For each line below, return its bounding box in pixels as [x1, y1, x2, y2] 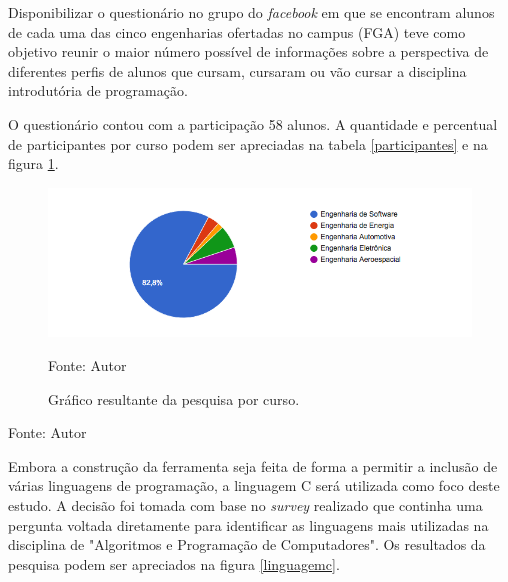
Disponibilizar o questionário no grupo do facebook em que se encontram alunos [8, 2, 495, 22]
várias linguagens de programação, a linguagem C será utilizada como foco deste [8, 475, 500, 496]
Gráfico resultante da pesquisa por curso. [48, 388, 300, 409]
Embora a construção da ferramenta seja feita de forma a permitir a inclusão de [8, 455, 498, 476]
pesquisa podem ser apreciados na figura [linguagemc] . [8, 553, 340, 574]
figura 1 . [8, 153, 59, 174]
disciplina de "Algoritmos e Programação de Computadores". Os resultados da [8, 534, 486, 555]
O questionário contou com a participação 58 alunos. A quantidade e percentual [8, 113, 498, 134]
